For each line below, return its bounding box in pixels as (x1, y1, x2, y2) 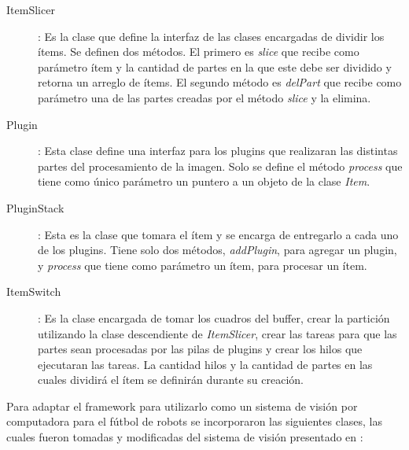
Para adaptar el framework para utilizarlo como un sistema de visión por (6, 397, 358, 414)
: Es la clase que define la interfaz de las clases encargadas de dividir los (38, 28, 385, 44)
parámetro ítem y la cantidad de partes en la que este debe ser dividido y (38, 58, 392, 75)
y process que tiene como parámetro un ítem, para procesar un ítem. (38, 256, 367, 273)
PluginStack (6, 199, 64, 216)
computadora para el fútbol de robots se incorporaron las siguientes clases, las (6, 413, 383, 430)
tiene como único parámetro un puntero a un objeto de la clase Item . (38, 173, 370, 190)
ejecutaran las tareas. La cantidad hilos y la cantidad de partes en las (38, 356, 373, 372)
